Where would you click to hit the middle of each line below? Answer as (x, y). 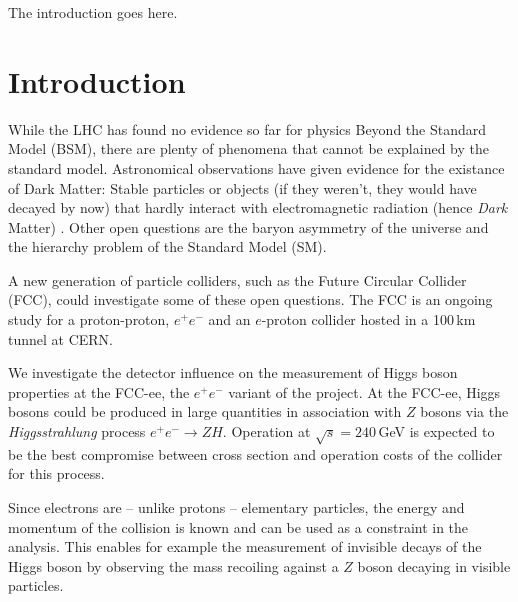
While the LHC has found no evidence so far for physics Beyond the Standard (247, 128)
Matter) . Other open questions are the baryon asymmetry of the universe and (248, 226)
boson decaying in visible (434, 565)
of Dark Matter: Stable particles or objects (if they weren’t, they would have (242, 187)
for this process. (56, 473)
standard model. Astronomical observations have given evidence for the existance (256, 167)
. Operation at (266, 431)
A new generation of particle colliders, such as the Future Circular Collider (237, 279)
